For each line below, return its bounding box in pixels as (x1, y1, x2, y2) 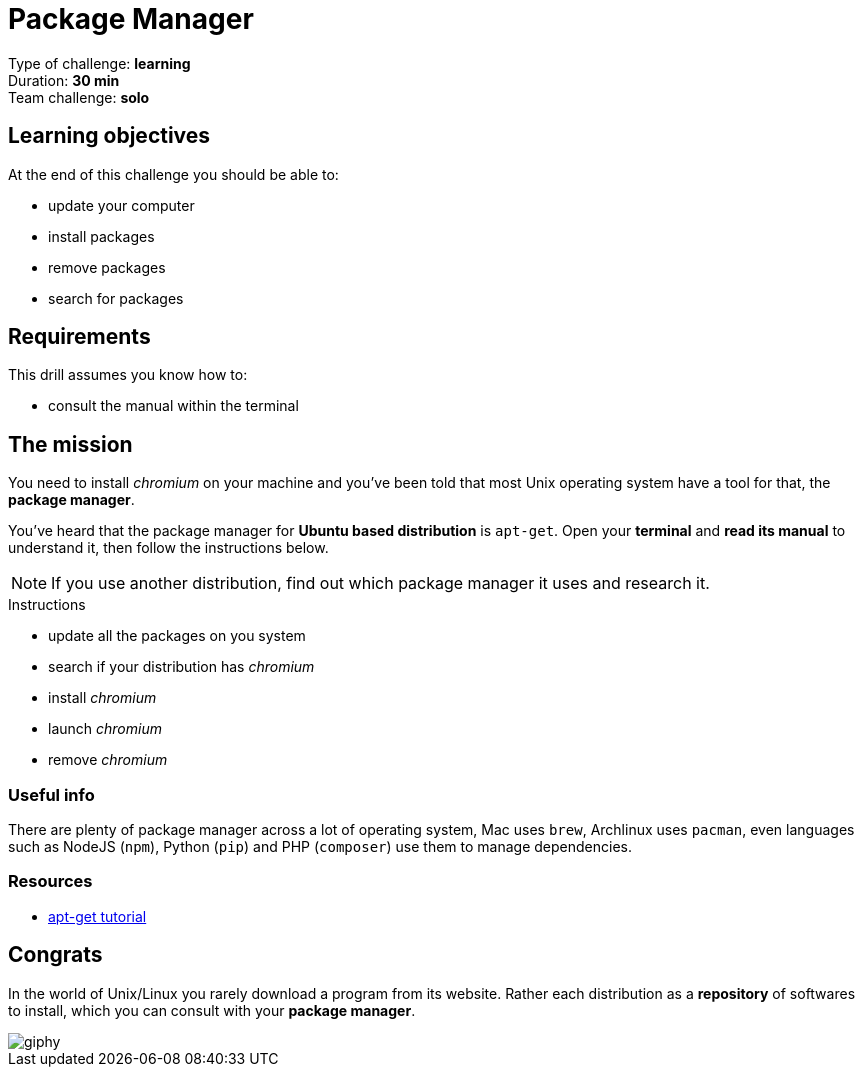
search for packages (48, 289, 184, 307)
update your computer (48, 196, 195, 214)
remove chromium (48, 751, 168, 769)
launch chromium (48, 720, 162, 738)
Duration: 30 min (8, 71, 120, 89)
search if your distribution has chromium (48, 658, 315, 676)
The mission (8, 431, 133, 457)
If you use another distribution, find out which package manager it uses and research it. (51, 573, 710, 594)
